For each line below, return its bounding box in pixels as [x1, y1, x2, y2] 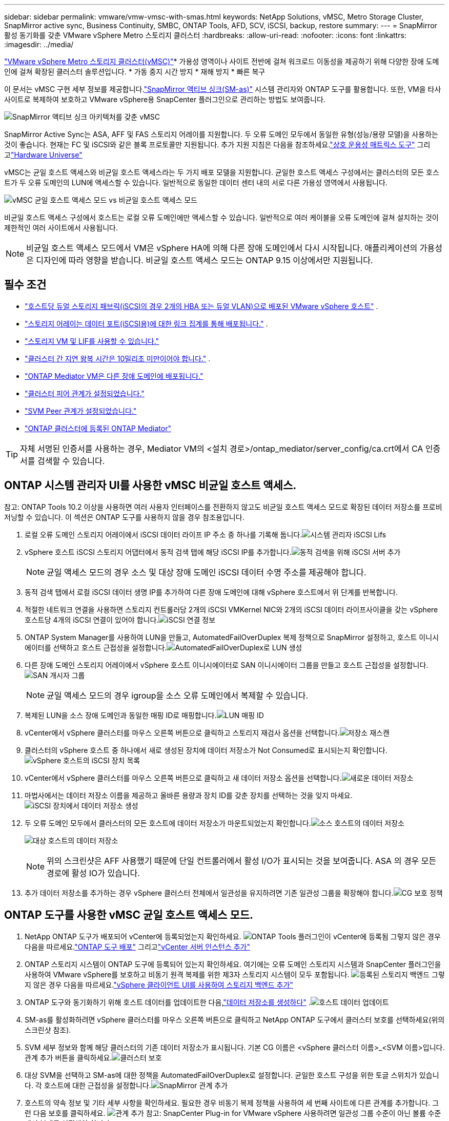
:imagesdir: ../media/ [4, 40, 74, 49]
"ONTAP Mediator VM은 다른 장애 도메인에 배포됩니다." [25, 371, 203, 380]
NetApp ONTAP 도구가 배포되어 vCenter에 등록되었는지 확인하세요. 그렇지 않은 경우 [25, 932, 441, 941]
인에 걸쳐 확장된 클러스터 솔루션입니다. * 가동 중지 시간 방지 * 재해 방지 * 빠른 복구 [4, 67, 266, 76]
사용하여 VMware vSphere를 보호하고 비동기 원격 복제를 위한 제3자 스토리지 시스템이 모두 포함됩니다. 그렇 [25, 970, 445, 979]
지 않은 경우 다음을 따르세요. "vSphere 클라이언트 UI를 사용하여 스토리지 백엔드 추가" [25, 980, 293, 989]
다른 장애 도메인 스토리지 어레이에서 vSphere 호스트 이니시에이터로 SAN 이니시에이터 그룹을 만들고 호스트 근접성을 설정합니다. [25, 660, 428, 669]
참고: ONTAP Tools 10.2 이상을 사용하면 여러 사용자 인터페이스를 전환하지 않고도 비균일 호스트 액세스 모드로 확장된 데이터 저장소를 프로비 [4, 502, 442, 511]
